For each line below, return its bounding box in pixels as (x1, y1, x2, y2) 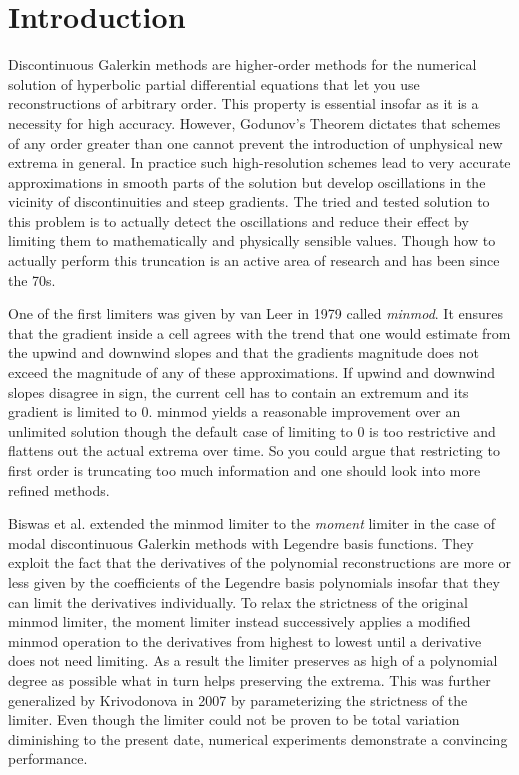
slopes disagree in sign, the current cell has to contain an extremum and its (8, 381, 469, 402)
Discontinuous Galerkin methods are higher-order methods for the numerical (8, 54, 477, 75)
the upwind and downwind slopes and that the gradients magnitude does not (8, 342, 479, 363)
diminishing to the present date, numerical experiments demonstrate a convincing (8, 728, 508, 749)
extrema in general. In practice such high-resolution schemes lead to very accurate (8, 152, 511, 173)
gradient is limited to (8, 401, 137, 422)
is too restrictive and (369, 420, 496, 441)
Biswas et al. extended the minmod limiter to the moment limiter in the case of (8, 513, 495, 534)
